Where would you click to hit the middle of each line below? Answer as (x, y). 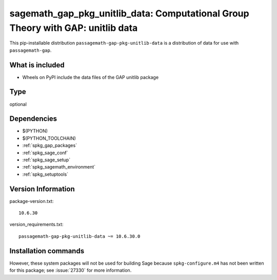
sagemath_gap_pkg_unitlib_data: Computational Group (129, 13)
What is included (37, 65)
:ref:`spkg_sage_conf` (45, 153)
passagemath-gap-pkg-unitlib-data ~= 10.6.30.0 (80, 236)
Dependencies (33, 119)
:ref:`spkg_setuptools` (45, 174)
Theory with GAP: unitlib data (74, 28)
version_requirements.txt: (36, 225)
